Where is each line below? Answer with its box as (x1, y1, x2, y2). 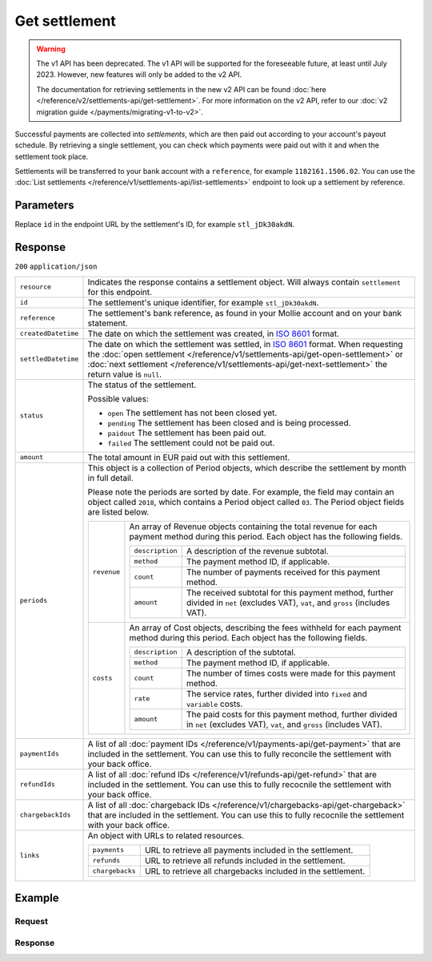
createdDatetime (19, 329, 79, 338)
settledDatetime (19, 355, 79, 364)
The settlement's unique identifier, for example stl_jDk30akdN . (87, 297, 319, 308)
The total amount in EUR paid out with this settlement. (87, 451, 290, 462)
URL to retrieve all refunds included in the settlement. (144, 854, 346, 866)
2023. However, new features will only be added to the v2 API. (36, 70, 242, 79)
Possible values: (87, 393, 150, 404)
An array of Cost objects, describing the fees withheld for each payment (129, 622, 402, 633)
